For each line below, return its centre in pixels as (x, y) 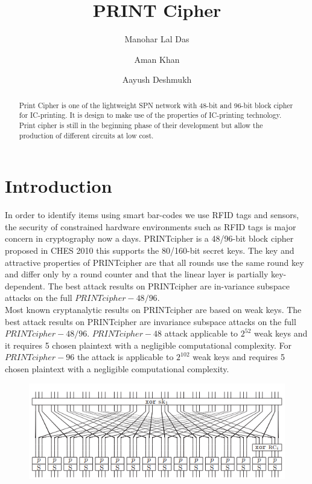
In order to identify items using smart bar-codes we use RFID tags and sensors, (152, 215)
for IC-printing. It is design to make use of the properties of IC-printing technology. (150, 115)
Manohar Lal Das (157, 39)
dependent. (25, 286)
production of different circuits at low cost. (86, 135)
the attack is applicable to (125, 357)
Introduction (59, 186)
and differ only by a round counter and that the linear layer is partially (137, 274)
